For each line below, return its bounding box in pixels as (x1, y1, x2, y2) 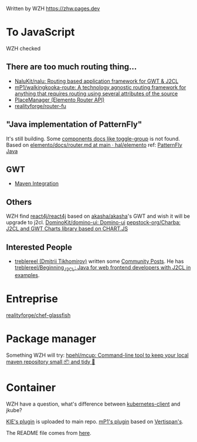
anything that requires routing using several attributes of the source (14, 90, 178, 97)
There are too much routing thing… (6, 62, 137, 72)
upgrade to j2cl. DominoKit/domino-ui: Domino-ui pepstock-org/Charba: (6, 219, 181, 226)
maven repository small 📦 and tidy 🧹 (6, 358, 96, 365)
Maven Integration (14, 180, 59, 187)
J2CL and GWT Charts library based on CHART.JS (6, 225, 128, 232)
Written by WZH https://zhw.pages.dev (6, 5, 100, 12)
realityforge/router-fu (14, 102, 66, 109)
